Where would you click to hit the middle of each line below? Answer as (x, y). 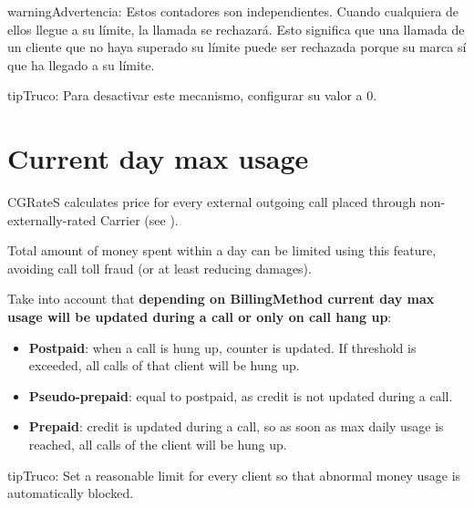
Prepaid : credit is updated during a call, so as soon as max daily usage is (236, 426)
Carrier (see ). (139, 219)
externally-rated (52, 219)
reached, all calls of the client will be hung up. (158, 445)
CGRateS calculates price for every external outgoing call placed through (212, 202)
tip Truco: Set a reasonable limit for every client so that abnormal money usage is (234, 475)
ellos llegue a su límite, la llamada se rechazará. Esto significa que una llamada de (236, 29)
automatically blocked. (71, 493)
